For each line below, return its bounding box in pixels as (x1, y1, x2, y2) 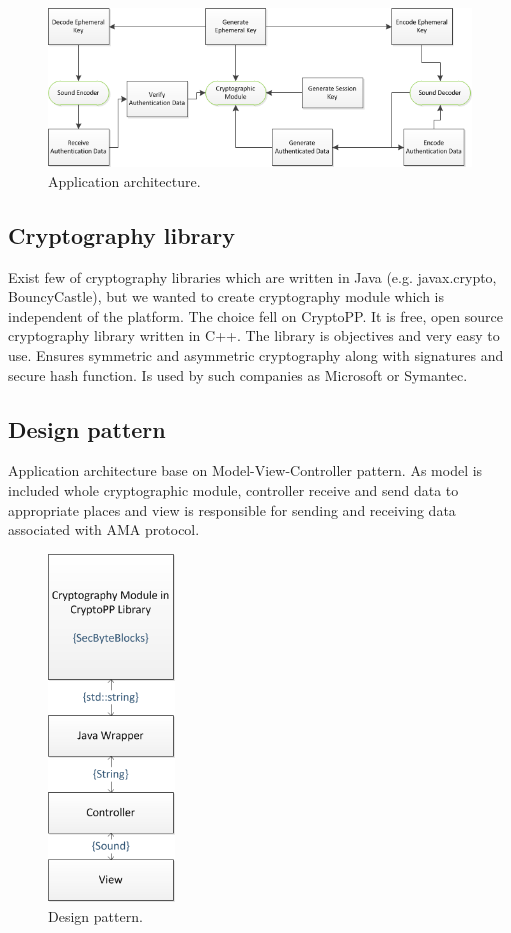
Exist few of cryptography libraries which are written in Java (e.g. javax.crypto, (8, 266, 497, 287)
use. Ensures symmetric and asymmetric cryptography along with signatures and (8, 345, 504, 365)
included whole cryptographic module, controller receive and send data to (8, 479, 459, 500)
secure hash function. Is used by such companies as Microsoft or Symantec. (8, 364, 468, 385)
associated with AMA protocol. (8, 519, 200, 540)
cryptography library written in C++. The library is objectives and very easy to (8, 325, 500, 346)
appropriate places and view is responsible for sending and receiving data (8, 499, 456, 520)
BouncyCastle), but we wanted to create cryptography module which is (8, 286, 445, 307)
